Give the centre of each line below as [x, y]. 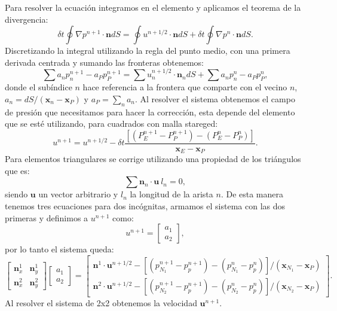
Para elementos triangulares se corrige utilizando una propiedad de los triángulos [153, 159]
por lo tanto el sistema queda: [59, 249]
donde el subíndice [39, 87]
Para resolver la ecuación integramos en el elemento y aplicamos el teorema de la [153, 7]
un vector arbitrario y [78, 194]
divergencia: [27, 19]
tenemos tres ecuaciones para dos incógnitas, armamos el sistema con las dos [145, 206]
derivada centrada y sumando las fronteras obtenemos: [104, 62]
